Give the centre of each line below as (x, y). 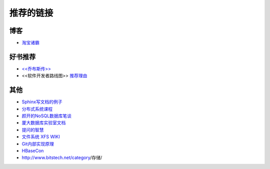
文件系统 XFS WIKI (41, 137)
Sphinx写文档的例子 (42, 102)
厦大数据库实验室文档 (44, 123)
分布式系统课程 (37, 109)
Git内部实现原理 (38, 144)
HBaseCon (33, 151)
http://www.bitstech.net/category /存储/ (62, 158)
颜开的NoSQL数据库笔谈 (47, 116)
